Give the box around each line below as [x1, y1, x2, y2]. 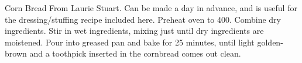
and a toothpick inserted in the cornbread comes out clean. [29, 47, 241, 60]
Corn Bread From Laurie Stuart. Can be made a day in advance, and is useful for [5, 2, 297, 13]
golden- [257, 36, 283, 48]
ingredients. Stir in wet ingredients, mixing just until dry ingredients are [5, 24, 264, 37]
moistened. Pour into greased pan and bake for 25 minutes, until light [5, 36, 255, 48]
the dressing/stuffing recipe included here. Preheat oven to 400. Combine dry [5, 13, 281, 25]
